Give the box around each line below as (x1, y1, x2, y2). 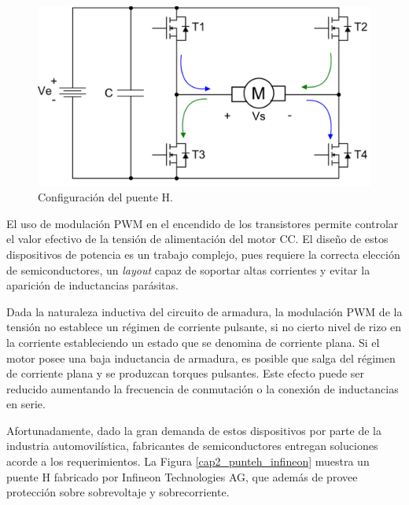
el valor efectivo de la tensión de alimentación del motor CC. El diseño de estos (6, 230, 389, 247)
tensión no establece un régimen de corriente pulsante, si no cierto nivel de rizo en (6, 319, 402, 335)
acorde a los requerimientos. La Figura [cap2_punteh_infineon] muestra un (6, 453, 370, 470)
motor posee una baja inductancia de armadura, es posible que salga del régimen (6, 349, 396, 366)
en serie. (6, 396, 46, 412)
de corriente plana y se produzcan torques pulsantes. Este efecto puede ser (6, 365, 365, 382)
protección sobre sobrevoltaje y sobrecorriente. (6, 484, 230, 500)
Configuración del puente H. (38, 189, 173, 205)
